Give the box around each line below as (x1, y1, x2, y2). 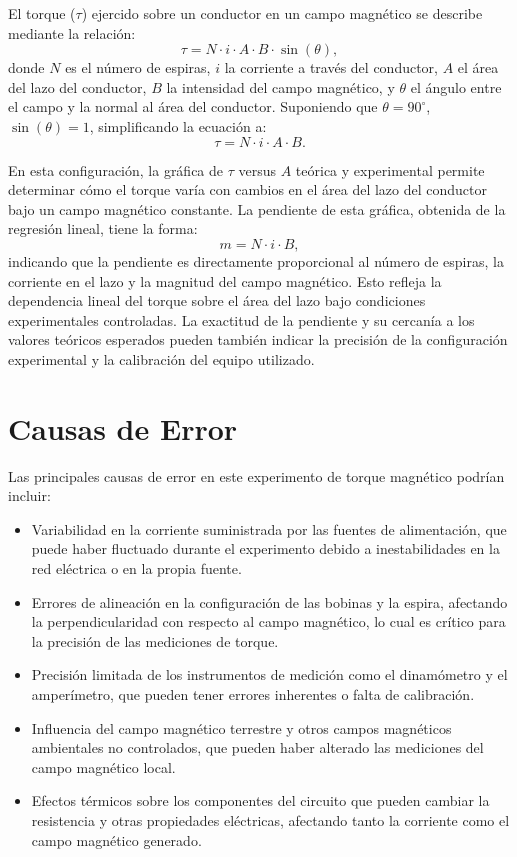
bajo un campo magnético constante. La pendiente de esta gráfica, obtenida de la (8, 198, 506, 219)
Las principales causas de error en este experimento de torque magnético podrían (8, 465, 505, 486)
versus (238, 159, 276, 180)
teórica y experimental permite (295, 159, 485, 180)
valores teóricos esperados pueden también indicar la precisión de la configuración (8, 329, 508, 350)
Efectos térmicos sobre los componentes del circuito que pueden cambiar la (31, 790, 490, 811)
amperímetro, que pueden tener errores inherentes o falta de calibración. (31, 683, 475, 704)
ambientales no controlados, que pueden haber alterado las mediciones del (31, 737, 484, 758)
